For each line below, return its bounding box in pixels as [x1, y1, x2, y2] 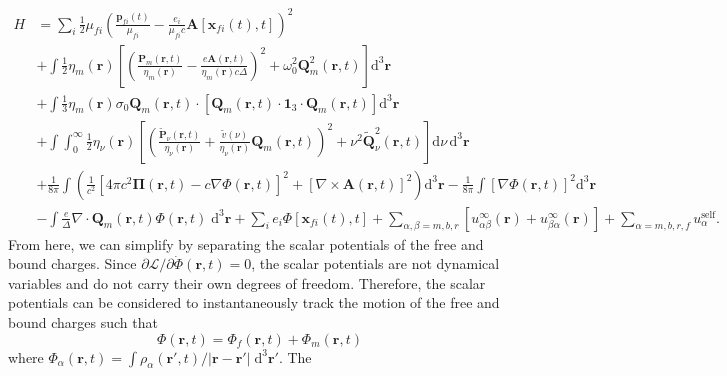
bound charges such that [8, 312, 158, 333]
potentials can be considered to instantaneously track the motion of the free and [8, 292, 500, 313]
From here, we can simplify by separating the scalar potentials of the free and [8, 233, 484, 254]
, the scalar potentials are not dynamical [251, 253, 500, 274]
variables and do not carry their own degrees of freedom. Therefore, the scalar [8, 272, 486, 293]
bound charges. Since [8, 253, 137, 274]
